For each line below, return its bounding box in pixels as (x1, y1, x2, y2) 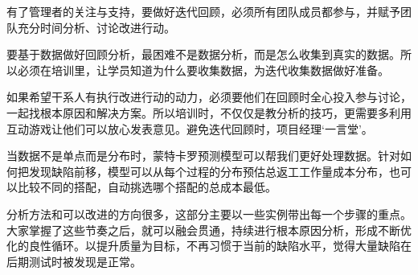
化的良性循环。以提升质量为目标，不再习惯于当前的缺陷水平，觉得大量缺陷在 (6, 237, 412, 254)
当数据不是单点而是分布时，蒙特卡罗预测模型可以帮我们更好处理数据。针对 (6, 147, 400, 164)
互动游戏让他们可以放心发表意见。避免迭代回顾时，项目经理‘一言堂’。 (6, 120, 373, 137)
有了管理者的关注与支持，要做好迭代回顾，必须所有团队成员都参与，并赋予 (6, 3, 400, 19)
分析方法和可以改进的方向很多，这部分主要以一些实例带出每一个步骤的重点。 (6, 205, 412, 222)
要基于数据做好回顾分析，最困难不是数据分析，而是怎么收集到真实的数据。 (6, 46, 400, 63)
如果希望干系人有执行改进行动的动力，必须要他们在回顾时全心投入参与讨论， (6, 88, 412, 105)
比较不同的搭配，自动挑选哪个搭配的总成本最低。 (17, 179, 277, 195)
